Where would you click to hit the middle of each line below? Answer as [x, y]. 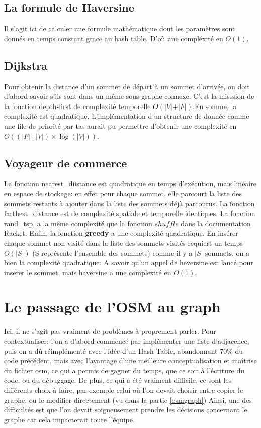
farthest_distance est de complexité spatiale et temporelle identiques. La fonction [130, 213]
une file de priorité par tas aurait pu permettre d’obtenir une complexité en [120, 125]
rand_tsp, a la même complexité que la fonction [78, 223]
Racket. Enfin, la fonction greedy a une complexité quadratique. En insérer [121, 233]
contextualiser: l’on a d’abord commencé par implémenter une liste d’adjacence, [127, 341]
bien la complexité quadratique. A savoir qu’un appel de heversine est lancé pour [129, 262]
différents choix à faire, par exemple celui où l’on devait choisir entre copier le [124, 390]
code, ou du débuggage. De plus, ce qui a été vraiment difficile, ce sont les [118, 380]
